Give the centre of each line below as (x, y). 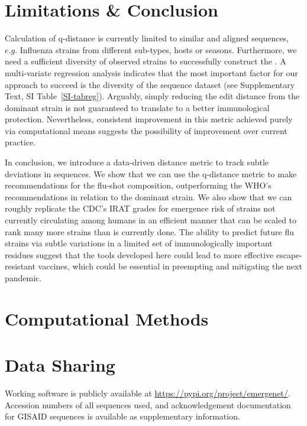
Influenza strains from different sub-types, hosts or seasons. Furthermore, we (158, 49)
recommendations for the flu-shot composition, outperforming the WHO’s (138, 185)
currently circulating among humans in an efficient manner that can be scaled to (151, 220)
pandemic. (23, 278)
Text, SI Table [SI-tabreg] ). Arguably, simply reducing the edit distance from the (152, 96)
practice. (20, 142)
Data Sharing (60, 365)
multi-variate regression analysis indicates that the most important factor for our (151, 72)
